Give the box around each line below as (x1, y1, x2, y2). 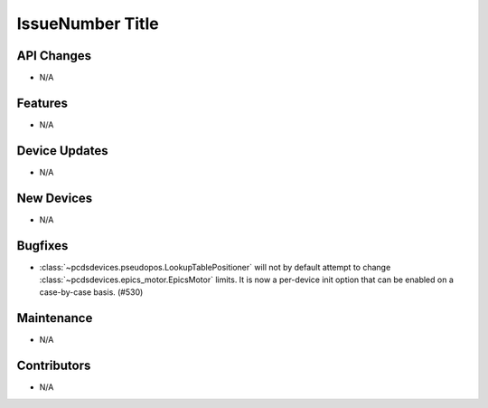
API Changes (16, 48, 92, 63)
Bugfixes (16, 238, 69, 253)
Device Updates (16, 143, 108, 158)
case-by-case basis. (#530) (39, 287, 144, 298)
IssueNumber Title (16, 14, 159, 33)
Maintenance (16, 310, 93, 326)
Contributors (16, 358, 91, 374)
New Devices (16, 190, 93, 205)
